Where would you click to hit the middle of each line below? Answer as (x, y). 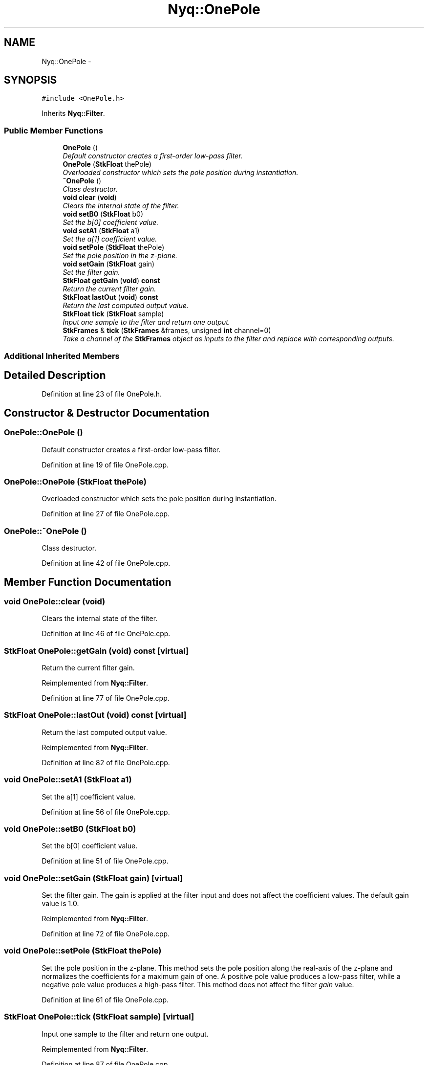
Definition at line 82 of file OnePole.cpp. (106, 762)
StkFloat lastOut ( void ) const (110, 297)
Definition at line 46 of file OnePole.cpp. (106, 634)
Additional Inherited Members (62, 356)
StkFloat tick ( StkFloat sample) (113, 314)
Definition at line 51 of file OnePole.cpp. (105, 861)
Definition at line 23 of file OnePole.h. (102, 394)
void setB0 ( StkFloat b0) (103, 214)
